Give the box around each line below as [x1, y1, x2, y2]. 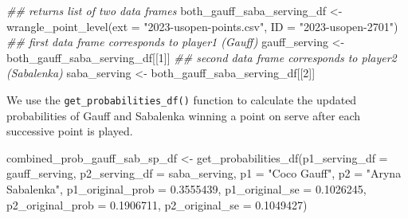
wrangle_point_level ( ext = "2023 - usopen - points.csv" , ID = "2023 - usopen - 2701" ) [6, 18, 398, 34]
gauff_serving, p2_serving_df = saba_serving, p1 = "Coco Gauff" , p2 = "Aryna [6, 165, 402, 182]
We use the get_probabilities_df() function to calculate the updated [6, 91, 357, 108]
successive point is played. [6, 123, 133, 139]
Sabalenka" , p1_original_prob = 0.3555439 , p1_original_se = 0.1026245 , [6, 181, 367, 197]
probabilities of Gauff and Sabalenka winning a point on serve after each [6, 107, 361, 123]
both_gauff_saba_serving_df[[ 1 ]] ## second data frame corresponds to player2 [6, 49, 397, 65]
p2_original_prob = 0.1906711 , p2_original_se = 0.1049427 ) [6, 196, 308, 213]
